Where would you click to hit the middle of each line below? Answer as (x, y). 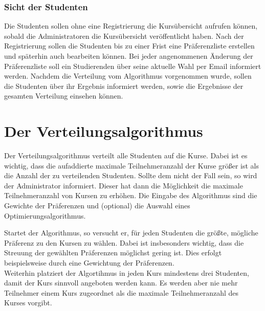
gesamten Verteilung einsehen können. (64, 96)
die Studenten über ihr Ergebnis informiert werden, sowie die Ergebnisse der (124, 86)
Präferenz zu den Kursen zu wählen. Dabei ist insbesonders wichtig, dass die (124, 242)
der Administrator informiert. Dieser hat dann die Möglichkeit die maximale (124, 185)
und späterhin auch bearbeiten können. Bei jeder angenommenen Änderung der (129, 56)
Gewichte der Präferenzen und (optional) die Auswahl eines (97, 206)
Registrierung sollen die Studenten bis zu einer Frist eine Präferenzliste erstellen (129, 46)
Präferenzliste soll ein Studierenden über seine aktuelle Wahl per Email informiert (133, 66)
